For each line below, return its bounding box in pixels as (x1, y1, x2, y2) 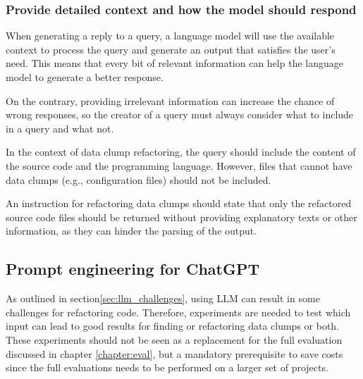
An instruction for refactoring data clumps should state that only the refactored (6, 196, 352, 211)
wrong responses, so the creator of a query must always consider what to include (6, 107, 354, 122)
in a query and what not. (6, 120, 114, 135)
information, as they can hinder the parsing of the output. (6, 223, 257, 238)
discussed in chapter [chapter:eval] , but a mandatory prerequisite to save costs (6, 346, 343, 361)
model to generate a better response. (6, 70, 164, 84)
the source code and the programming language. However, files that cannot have (6, 158, 352, 173)
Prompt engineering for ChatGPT (6, 258, 260, 280)
